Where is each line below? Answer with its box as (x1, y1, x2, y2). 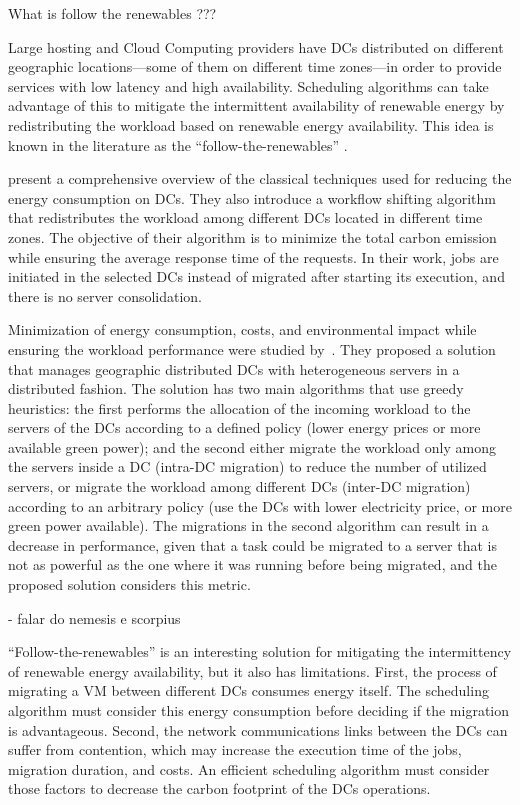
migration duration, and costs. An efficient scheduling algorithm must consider (8, 758, 490, 779)
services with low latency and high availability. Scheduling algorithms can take (8, 75, 489, 96)
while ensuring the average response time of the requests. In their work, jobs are (8, 246, 499, 267)
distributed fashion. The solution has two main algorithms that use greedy (8, 378, 464, 399)
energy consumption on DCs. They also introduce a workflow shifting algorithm (8, 187, 496, 208)
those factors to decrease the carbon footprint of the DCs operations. (8, 778, 431, 799)
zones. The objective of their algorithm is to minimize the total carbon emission (8, 226, 497, 247)
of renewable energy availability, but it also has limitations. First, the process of (8, 660, 497, 681)
